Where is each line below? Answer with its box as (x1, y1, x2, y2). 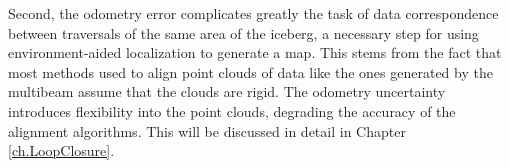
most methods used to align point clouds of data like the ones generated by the (8, 61, 493, 82)
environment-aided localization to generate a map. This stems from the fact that (8, 42, 502, 63)
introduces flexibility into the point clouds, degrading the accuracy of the (8, 100, 456, 121)
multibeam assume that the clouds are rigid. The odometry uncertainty (8, 81, 446, 102)
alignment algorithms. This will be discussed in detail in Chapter (8, 120, 406, 141)
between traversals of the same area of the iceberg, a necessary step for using (8, 22, 479, 43)
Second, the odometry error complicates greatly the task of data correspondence (8, 3, 499, 23)
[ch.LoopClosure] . (8, 140, 115, 161)
